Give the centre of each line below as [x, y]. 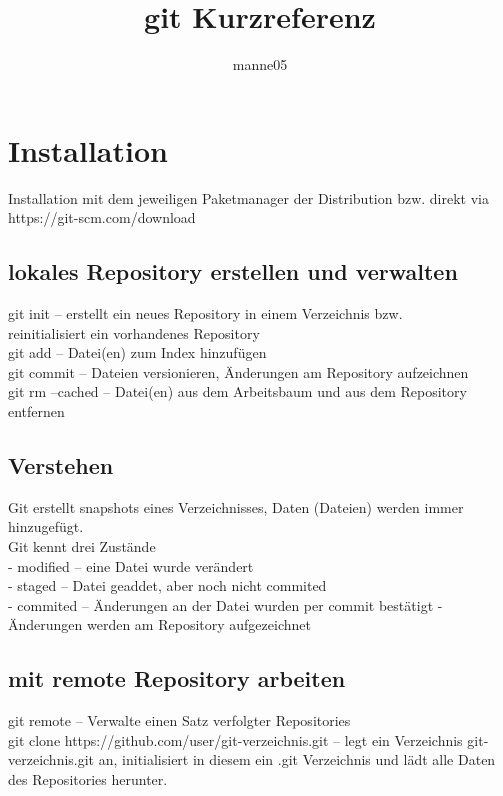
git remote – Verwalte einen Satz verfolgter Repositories [179, 720]
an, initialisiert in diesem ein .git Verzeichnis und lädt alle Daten [297, 759]
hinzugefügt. [46, 526]
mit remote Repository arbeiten [177, 678]
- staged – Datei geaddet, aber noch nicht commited [167, 585]
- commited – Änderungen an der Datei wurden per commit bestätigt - [225, 604]
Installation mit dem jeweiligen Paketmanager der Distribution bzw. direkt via [248, 197]
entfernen [36, 411]
